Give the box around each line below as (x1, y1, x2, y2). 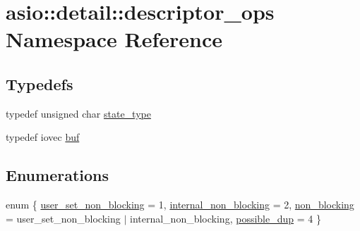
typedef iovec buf (6, 130, 80, 144)
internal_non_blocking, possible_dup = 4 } (130, 211, 321, 225)
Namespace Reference (6, 25, 222, 54)
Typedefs (6, 73, 73, 94)
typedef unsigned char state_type (6, 106, 151, 120)
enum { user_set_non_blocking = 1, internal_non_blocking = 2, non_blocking (6, 197, 354, 212)
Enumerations (6, 164, 109, 186)
